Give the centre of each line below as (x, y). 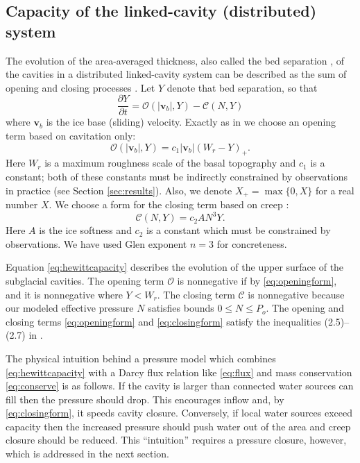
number (22, 204)
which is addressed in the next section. (87, 454)
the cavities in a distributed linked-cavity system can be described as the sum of (176, 74)
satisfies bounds (181, 308)
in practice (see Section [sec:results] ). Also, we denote (119, 190)
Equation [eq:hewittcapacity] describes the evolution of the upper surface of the (175, 267)
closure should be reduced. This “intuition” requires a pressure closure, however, (176, 440)
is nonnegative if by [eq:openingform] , (257, 280)
